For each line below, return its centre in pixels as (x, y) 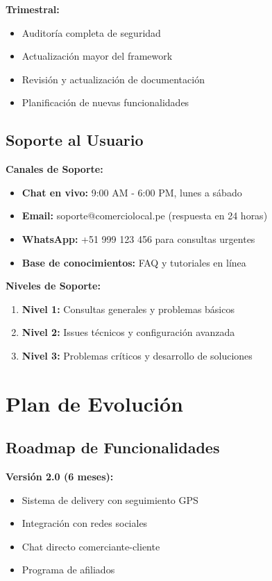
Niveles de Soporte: (53, 286)
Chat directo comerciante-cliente (91, 546)
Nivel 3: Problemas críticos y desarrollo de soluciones (137, 355)
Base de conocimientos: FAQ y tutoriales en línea (134, 262)
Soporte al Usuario (75, 140)
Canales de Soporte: (54, 169)
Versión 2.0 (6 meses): (60, 477)
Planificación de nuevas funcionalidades (105, 102)
